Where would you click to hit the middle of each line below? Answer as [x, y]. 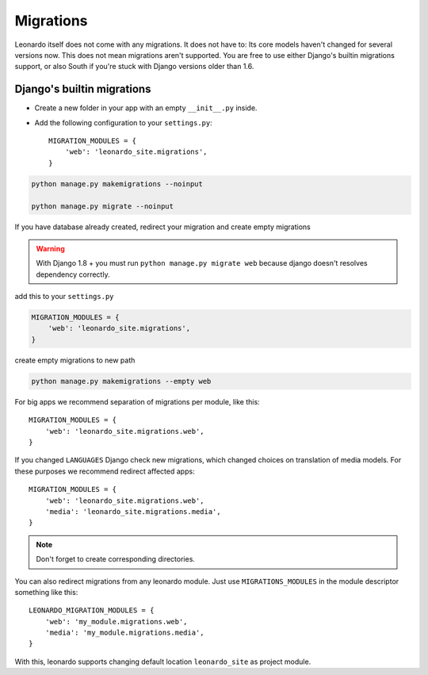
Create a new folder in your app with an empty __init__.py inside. [146, 108]
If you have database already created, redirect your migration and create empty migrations [162, 227]
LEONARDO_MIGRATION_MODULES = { [92, 610]
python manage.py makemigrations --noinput [117, 184]
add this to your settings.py [64, 297]
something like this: [46, 592]
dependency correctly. [73, 274]
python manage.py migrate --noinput [103, 206]
